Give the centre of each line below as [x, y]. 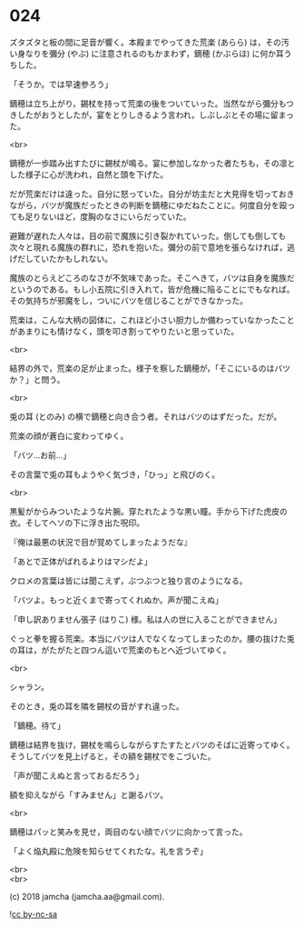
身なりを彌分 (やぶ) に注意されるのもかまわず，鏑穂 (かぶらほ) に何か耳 [150, 53]
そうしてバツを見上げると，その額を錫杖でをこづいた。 [113, 756]
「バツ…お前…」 [40, 454]
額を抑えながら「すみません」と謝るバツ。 [89, 794]
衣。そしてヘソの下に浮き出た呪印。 [77, 523]
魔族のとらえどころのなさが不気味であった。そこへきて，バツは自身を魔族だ [152, 277]
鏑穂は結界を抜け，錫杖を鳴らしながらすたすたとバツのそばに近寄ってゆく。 [152, 744]
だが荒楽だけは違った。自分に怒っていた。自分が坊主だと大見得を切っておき [152, 194]
